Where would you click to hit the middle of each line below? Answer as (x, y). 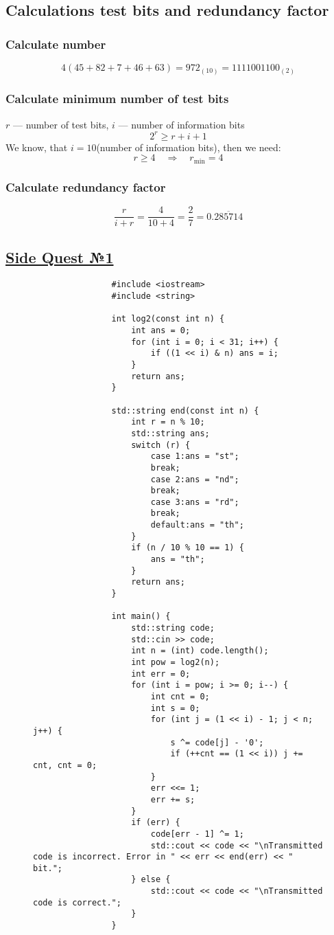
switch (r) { (161, 445)
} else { (151, 880)
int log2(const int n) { (168, 319)
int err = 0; (161, 674)
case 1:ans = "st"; (195, 457)
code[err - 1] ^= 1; (197, 834)
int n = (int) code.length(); (200, 651)
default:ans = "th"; (197, 525)
